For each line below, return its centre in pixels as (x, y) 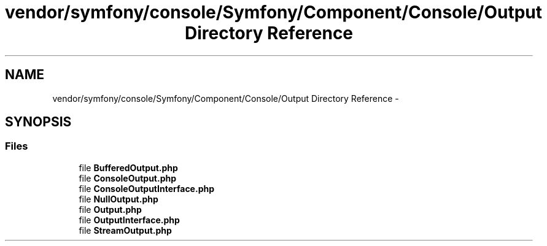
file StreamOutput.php (125, 230)
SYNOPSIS (38, 122)
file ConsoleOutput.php (128, 178)
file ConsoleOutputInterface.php (146, 188)
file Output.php (110, 209)
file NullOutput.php (118, 199)
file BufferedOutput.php (128, 167)
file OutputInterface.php (129, 220)
